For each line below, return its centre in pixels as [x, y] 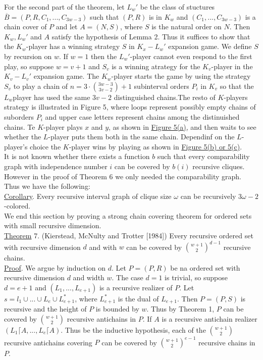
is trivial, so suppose [196, 277]
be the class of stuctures [177, 7]
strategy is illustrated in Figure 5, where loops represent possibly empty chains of [130, 107]
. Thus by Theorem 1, [180, 309]
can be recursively [208, 196]
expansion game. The [66, 76]
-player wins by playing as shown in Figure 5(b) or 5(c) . [155, 146]
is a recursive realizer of [136, 287]
